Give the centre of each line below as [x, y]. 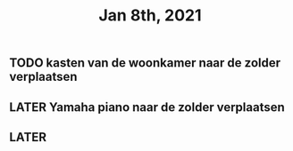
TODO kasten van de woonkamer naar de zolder [145, 63]
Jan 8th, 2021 [150, 16]
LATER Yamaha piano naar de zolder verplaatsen [147, 107]
